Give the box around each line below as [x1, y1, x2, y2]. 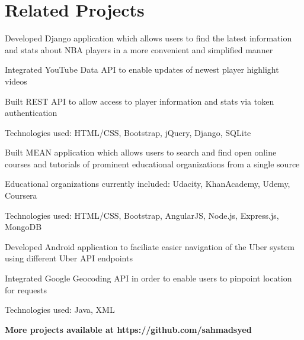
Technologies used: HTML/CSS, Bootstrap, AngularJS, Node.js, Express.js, [5, 209, 279, 221]
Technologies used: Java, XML [5, 303, 115, 316]
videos [5, 75, 27, 87]
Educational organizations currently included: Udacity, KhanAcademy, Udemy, [5, 177, 290, 190]
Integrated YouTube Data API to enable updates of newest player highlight [5, 63, 279, 76]
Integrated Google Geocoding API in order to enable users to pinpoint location [5, 272, 292, 284]
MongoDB [5, 221, 42, 233]
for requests [5, 283, 47, 296]
